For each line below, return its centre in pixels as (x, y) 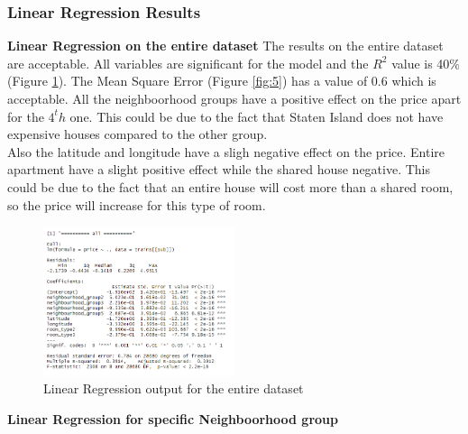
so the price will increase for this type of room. (137, 204)
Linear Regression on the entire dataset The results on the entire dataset (225, 46)
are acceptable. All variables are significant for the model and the (188, 63)
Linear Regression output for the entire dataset (174, 388)
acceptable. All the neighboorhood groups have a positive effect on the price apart (234, 98)
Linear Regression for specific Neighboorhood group (173, 418)
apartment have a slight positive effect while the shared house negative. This (219, 169)
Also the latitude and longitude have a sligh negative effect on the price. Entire (226, 151)
